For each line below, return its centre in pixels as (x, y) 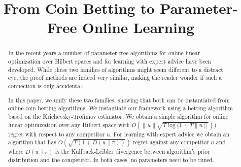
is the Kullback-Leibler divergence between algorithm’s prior (132, 151)
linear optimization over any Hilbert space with (69, 124)
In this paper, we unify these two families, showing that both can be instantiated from (119, 100)
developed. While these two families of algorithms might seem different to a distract (116, 69)
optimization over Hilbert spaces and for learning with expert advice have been (110, 61)
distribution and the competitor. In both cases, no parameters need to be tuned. (111, 159)
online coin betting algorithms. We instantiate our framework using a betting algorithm (120, 108)
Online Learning (138, 27)
